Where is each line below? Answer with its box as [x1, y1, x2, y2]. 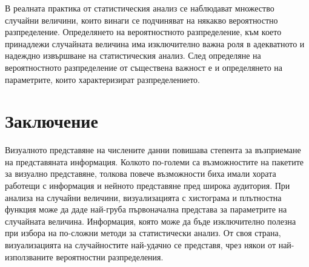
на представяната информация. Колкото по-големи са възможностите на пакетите [5, 155, 304, 168]
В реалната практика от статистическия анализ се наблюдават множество [5, 2, 274, 14]
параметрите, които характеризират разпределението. [5, 73, 201, 85]
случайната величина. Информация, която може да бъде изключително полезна [5, 214, 296, 227]
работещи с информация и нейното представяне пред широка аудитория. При [5, 179, 290, 192]
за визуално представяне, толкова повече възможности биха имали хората [5, 167, 276, 180]
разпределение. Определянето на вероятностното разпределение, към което [5, 25, 282, 38]
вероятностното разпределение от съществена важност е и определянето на [5, 61, 283, 73]
